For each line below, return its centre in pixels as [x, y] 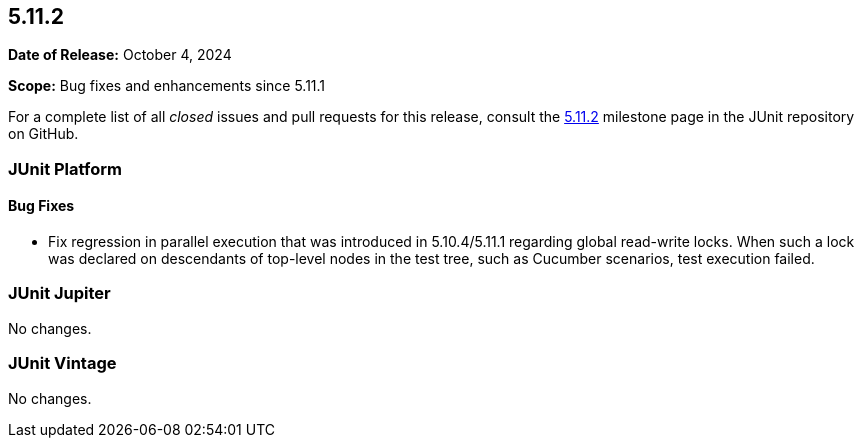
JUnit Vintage [62, 363]
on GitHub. [43, 134]
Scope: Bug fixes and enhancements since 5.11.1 [167, 86]
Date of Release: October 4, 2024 [120, 55]
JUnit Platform [65, 168]
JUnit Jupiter [59, 293]
